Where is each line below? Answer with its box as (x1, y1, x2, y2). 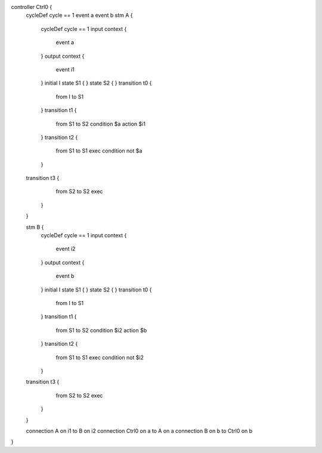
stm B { (26, 224, 44, 231)
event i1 (55, 66, 75, 73)
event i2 (55, 245, 76, 253)
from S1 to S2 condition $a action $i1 (55, 120, 146, 128)
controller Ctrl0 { (11, 4, 52, 10)
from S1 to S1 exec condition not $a (55, 147, 143, 154)
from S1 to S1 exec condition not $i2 (55, 353, 144, 361)
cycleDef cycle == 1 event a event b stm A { (26, 12, 134, 19)
